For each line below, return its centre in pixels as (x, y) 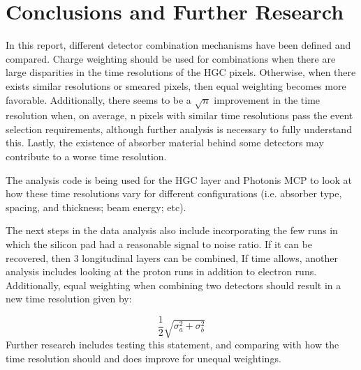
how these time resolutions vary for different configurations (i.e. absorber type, (174, 193)
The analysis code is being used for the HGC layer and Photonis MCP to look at (179, 179)
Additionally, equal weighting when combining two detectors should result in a (174, 285)
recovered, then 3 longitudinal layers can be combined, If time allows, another (172, 257)
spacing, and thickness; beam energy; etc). (96, 207)
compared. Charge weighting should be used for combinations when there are (171, 58)
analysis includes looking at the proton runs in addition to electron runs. (161, 271)
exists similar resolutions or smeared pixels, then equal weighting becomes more (176, 85)
